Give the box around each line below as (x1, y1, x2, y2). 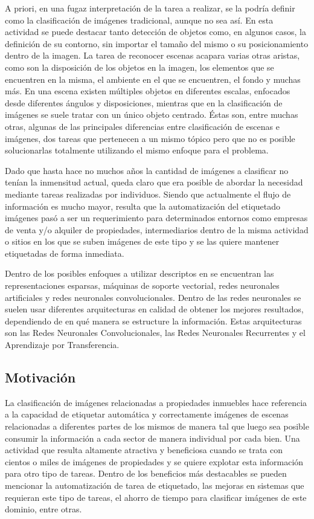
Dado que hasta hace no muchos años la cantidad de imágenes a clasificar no (5, 164, 289, 176)
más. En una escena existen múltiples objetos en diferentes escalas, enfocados (5, 85, 290, 97)
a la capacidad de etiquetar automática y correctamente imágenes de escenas (5, 408, 289, 421)
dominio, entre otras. (5, 503, 82, 515)
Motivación (5, 368, 76, 387)
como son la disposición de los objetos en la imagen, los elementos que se (5, 60, 274, 73)
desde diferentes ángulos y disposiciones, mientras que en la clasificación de (5, 96, 283, 109)
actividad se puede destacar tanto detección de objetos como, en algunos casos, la (5, 25, 306, 38)
